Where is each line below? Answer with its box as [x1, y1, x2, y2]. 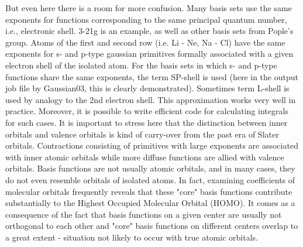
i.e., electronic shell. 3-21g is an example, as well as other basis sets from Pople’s [5, 25, 294, 37]
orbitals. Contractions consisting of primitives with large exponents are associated [5, 139, 298, 152]
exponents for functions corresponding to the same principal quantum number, [5, 13, 287, 25]
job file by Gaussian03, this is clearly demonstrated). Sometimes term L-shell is [5, 82, 290, 94]
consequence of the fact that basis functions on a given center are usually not [5, 208, 282, 220]
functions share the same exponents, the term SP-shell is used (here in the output [5, 70, 298, 83]
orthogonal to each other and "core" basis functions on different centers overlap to [5, 219, 298, 232]
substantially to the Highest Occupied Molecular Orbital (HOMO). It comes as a [5, 197, 295, 209]
